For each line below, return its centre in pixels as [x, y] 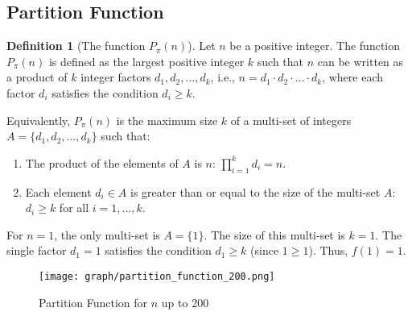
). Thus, [328, 250]
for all [74, 208]
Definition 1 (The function [76, 46]
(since [265, 250]
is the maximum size [167, 120]
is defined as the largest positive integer [146, 61]
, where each [353, 77]
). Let [202, 46]
